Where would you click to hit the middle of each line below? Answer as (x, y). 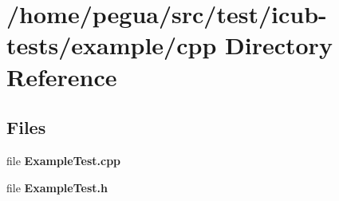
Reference (62, 76)
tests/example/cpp (112, 45)
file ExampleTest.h (57, 187)
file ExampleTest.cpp (64, 160)
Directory (279, 45)
